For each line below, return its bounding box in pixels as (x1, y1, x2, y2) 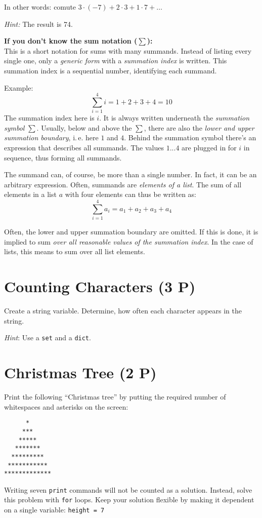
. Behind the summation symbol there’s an (124, 132, 256, 143)
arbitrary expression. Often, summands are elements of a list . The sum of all (4, 179, 242, 189)
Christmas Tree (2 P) (4, 362, 157, 383)
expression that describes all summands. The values (4, 142, 164, 153)
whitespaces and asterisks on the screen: (4, 401, 128, 412)
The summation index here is (4, 112, 95, 123)
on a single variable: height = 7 (4, 504, 105, 515)
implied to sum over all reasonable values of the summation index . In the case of (4, 236, 253, 247)
